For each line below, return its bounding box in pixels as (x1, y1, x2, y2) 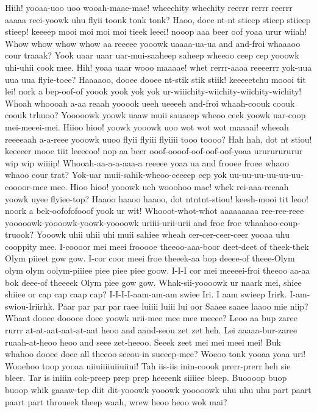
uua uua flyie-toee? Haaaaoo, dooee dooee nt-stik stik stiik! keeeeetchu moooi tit (5, 73, 306, 85)
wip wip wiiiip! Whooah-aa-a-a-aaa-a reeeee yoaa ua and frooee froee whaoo (5, 156, 289, 169)
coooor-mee (5, 180, 48, 193)
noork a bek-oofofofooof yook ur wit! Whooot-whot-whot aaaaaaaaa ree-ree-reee (5, 204, 304, 217)
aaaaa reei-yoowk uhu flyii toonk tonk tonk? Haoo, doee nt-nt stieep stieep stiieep (5, 13, 311, 26)
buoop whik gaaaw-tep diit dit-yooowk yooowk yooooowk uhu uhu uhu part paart (5, 383, 312, 396)
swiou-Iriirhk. (5, 299, 55, 312)
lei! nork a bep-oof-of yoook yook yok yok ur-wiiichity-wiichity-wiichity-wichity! (5, 85, 302, 98)
